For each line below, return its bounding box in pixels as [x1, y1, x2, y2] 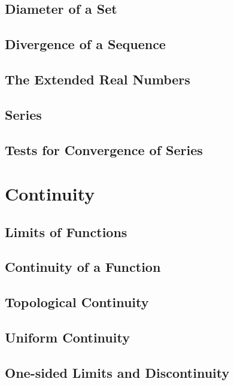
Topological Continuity [5, 293, 149, 311]
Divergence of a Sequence [5, 35, 166, 53]
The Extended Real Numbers [5, 69, 190, 88]
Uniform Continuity [5, 328, 130, 347]
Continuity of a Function [5, 257, 161, 276]
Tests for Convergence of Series [5, 140, 203, 159]
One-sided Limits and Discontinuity [5, 363, 230, 381]
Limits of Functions [5, 222, 127, 241]
